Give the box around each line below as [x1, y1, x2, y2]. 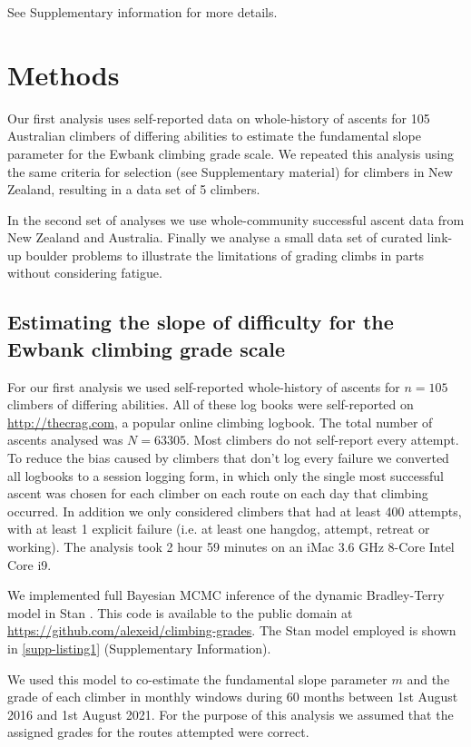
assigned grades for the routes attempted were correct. [7, 722, 309, 742]
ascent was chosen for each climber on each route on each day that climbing [7, 484, 428, 503]
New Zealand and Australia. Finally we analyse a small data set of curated [7, 228, 423, 247]
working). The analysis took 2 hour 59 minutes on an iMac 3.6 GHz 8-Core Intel [7, 537, 455, 555]
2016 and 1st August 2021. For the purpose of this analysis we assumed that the [7, 704, 454, 723]
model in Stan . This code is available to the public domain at [7, 603, 353, 622]
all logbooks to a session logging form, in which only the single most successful [7, 466, 444, 485]
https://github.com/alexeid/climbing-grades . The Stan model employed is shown [7, 621, 456, 640]
